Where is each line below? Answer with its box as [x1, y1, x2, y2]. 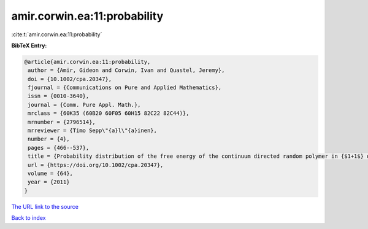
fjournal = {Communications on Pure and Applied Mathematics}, [28, 84, 222, 91]
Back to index [11, 214, 46, 222]
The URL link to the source [11, 203, 79, 210]
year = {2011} [28, 179, 70, 185]
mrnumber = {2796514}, [28, 118, 96, 125]
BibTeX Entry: [11, 42, 47, 49]
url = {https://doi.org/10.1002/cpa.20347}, [28, 161, 164, 168]
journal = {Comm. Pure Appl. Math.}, [28, 101, 141, 108]
